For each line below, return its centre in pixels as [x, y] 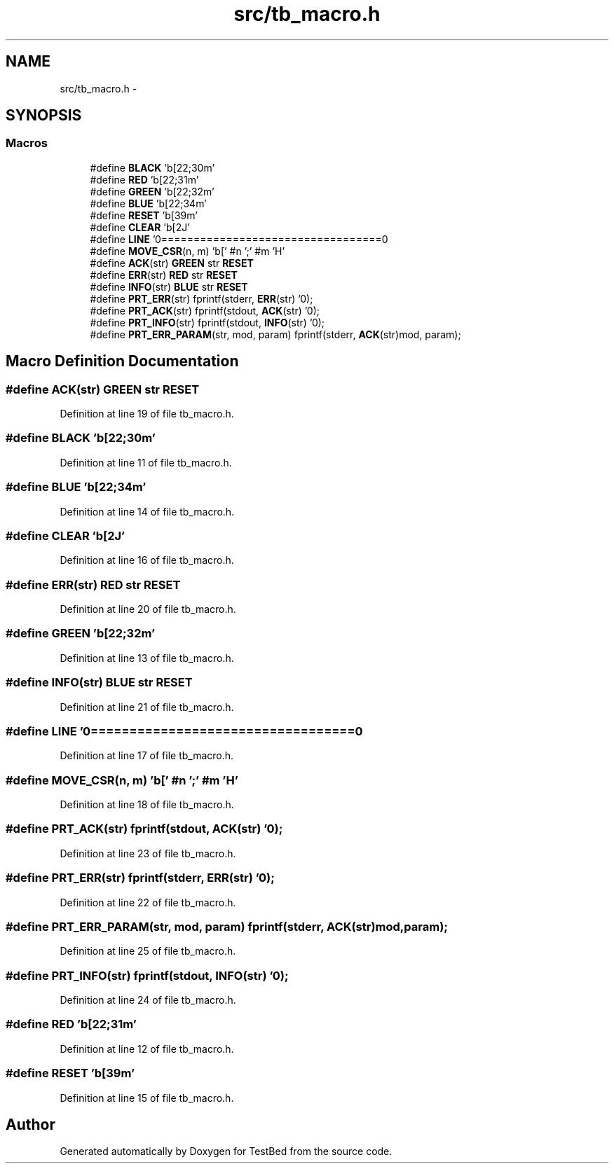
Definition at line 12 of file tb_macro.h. [147, 1049]
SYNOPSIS [44, 116]
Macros [27, 143]
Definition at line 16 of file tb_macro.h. [147, 560]
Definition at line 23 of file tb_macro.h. [148, 853]
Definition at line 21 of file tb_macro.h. [147, 707]
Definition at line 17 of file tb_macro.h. [147, 756]
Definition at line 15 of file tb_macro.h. [147, 1098]
